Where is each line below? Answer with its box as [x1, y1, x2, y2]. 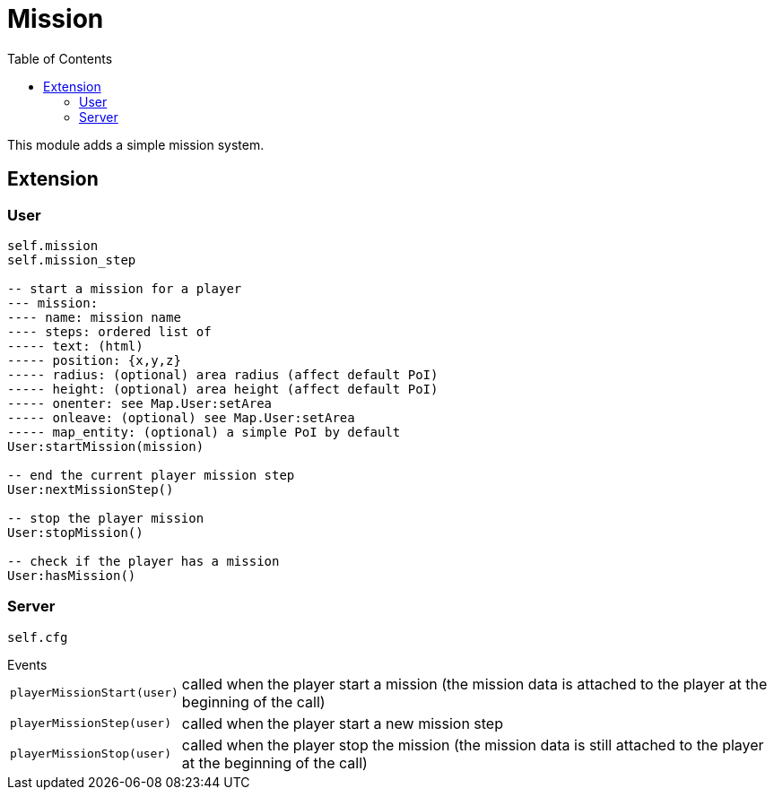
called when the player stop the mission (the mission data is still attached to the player [181, 735, 764, 754]
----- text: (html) [7, 338, 143, 353]
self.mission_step [7, 252, 136, 267]
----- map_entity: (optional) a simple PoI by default [7, 424, 401, 439]
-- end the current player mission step [7, 467, 295, 482]
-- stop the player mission [7, 510, 204, 525]
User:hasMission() [7, 567, 136, 583]
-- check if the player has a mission [7, 553, 280, 568]
